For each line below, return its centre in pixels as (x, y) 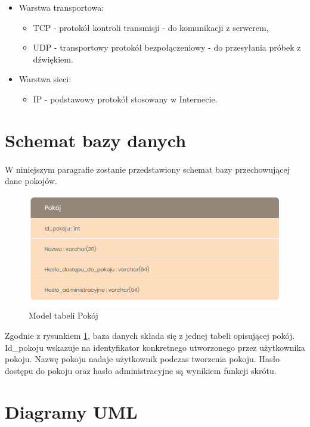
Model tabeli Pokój (63, 315)
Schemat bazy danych (96, 140)
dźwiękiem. (53, 59)
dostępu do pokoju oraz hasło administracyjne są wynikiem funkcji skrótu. (141, 370)
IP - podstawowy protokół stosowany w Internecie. (125, 99)
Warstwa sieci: (45, 79)
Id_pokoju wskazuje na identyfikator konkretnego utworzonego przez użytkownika (155, 347)
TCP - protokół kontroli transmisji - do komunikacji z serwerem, (151, 27)
